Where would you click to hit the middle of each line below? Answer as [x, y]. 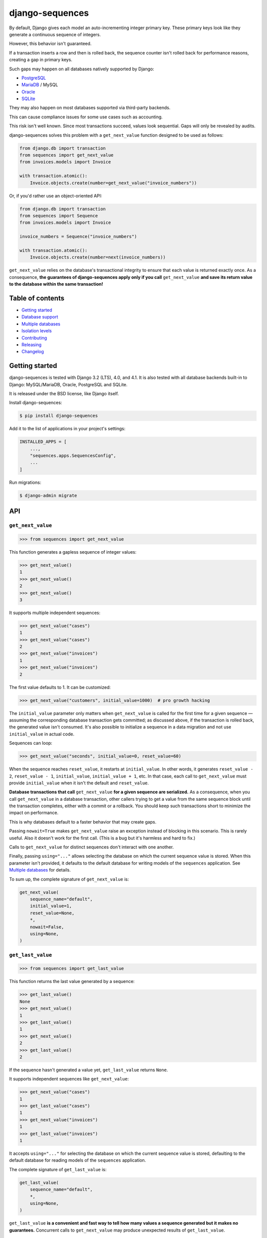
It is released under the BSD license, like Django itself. [64, 393]
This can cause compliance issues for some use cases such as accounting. [86, 117]
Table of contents [37, 298]
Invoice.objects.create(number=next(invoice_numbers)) [98, 257]
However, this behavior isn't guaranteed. [50, 44]
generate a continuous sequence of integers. [55, 34]
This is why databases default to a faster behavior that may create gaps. [83, 822]
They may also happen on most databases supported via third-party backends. [90, 108]
